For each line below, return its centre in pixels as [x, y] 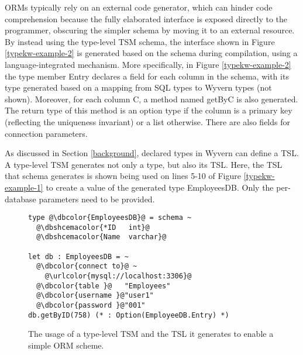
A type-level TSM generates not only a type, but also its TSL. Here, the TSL [144, 164]
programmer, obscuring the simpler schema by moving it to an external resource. [150, 30]
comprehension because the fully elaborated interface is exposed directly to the [146, 18]
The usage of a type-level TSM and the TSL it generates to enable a [151, 334]
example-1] [24, 187]
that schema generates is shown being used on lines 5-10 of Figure [123, 176]
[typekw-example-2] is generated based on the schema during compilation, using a [151, 53]
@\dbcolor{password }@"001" [91, 305]
